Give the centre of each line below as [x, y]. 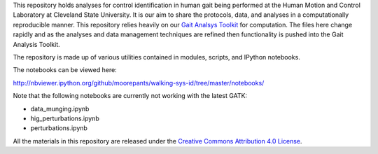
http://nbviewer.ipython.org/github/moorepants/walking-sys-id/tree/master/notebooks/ [139, 83]
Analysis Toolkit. [37, 44]
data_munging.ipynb [60, 108]
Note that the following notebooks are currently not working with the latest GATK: [130, 96]
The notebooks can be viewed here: [65, 70]
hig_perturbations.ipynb [65, 118]
